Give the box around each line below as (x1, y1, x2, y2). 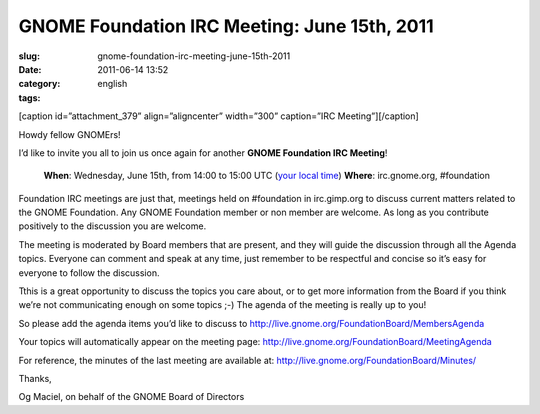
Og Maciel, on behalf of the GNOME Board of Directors (18, 391, 245, 403)
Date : (18, 63, 42, 75)
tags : (18, 91, 41, 104)
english (97, 78, 128, 90)
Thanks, (18, 372, 52, 384)
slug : (18, 50, 40, 62)
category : (18, 78, 61, 90)
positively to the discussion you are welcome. (18, 220, 207, 232)
